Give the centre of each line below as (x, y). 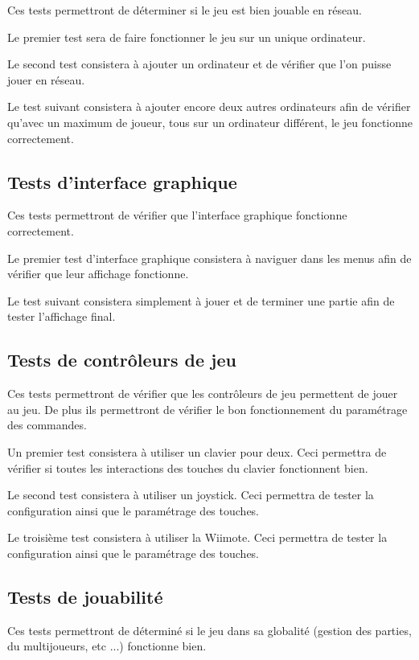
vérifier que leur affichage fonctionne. (98, 274)
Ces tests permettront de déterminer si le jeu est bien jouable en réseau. (185, 10)
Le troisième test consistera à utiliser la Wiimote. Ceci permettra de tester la (197, 537)
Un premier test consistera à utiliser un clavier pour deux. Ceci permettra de (197, 451)
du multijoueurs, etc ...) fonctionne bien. (107, 646)
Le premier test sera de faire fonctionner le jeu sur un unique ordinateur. (187, 37)
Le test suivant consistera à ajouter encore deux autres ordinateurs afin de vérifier (209, 107)
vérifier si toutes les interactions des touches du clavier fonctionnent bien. (188, 467)
